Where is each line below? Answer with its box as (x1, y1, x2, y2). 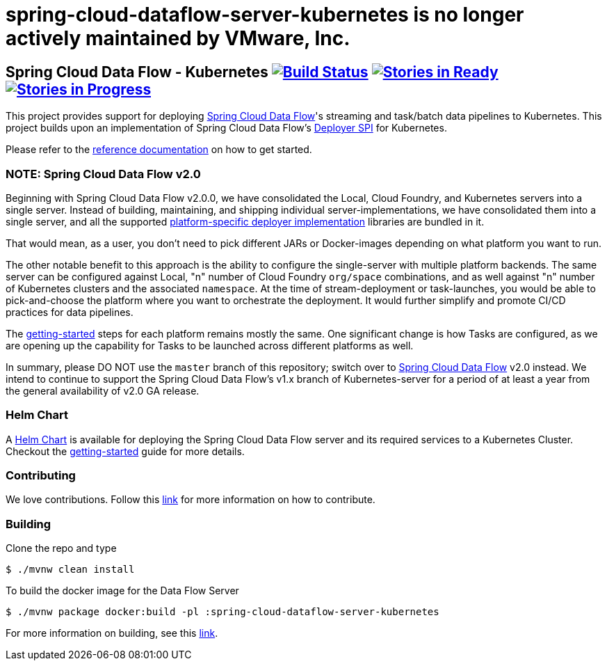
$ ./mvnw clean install (6, 564, 135, 576)
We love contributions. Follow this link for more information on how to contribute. (6, 493, 375, 506)
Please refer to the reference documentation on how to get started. (6, 143, 312, 156)
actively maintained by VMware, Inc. (6, 26, 350, 50)
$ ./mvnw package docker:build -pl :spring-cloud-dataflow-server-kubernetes (6, 606, 439, 618)
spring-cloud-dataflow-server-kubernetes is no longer (6, 3, 524, 26)
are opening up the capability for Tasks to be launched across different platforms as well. (6, 339, 414, 351)
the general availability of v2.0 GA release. (6, 384, 200, 397)
